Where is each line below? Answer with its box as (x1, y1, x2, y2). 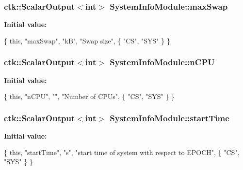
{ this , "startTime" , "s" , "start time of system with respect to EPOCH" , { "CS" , (4, 147, 240, 157)
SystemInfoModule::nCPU (110, 56, 215, 68)
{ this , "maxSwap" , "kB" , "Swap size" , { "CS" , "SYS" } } (4, 35, 170, 45)
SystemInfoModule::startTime (110, 112, 229, 124)
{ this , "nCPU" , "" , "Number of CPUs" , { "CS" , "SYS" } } (4, 91, 175, 101)
